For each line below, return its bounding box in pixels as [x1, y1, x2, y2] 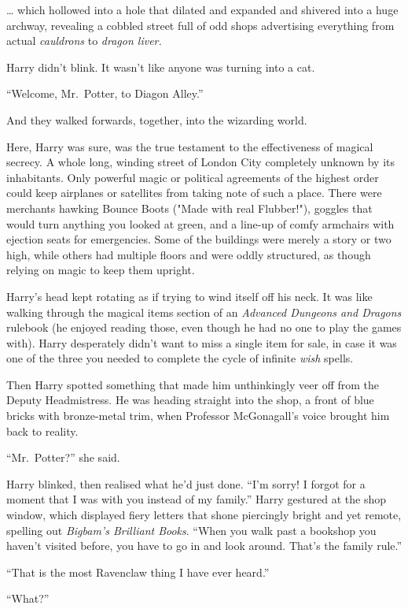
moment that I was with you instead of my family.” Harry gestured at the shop [6, 491, 387, 507]
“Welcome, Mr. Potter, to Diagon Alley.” [6, 85, 204, 102]
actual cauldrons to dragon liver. [6, 32, 162, 49]
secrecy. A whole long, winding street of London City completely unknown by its [6, 154, 395, 170]
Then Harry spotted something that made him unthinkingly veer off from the [6, 376, 379, 392]
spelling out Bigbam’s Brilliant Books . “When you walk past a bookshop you [6, 522, 377, 538]
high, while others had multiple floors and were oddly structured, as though [6, 246, 371, 262]
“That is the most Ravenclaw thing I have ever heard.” [6, 563, 270, 580]
